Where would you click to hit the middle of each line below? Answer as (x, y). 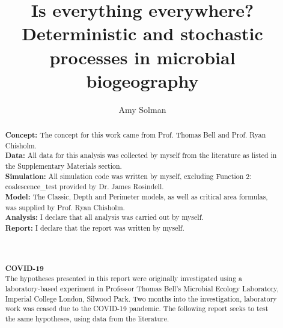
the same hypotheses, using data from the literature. (87, 318)
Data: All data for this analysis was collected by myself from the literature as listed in (141, 156)
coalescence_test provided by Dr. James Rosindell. (84, 187)
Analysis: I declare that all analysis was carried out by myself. (104, 217)
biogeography (142, 80)
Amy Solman (142, 109)
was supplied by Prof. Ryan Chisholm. (65, 207)
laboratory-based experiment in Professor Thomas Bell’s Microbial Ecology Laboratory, (142, 288)
